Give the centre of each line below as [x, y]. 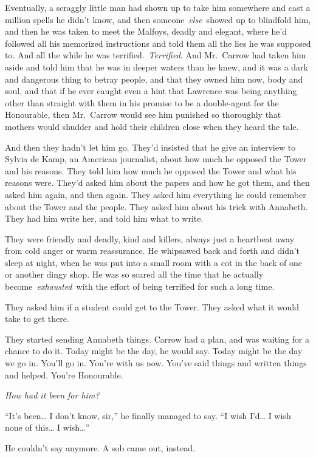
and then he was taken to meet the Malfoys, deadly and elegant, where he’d [146, 31]
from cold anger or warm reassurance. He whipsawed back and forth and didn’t [153, 251]
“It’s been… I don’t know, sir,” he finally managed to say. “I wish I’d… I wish [148, 415]
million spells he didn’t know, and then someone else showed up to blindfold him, [158, 19]
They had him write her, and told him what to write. [104, 218]
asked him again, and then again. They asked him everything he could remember [156, 194]
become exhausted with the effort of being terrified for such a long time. [140, 286]
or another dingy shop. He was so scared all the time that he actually [134, 274]
